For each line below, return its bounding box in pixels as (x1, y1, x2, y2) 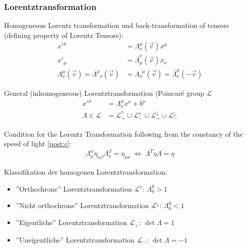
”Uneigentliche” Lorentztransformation (15, 234, 135, 245)
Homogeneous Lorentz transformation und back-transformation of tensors (4, 20, 229, 30)
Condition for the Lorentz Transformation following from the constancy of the (4, 128, 243, 139)
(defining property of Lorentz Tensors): (4, 29, 123, 40)
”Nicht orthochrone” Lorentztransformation (15, 200, 149, 211)
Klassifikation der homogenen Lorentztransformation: (4, 167, 167, 177)
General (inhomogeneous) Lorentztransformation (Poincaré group (4, 87, 204, 98)
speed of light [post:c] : (4, 138, 71, 149)
